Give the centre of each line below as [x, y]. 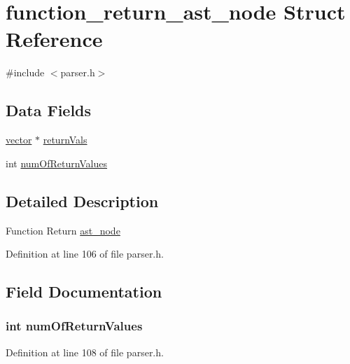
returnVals [65, 140]
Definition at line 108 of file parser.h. [85, 352]
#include [25, 72]
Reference [54, 39]
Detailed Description [82, 201]
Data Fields [49, 110]
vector [19, 140]
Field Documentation [84, 292]
